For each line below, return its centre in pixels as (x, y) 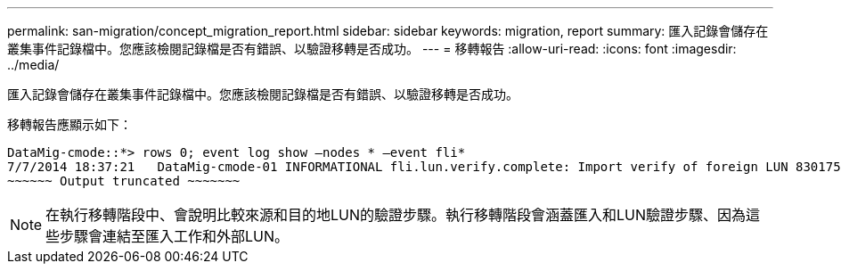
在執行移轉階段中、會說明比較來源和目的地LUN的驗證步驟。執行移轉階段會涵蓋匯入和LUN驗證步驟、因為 (396, 215)
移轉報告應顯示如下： (69, 124)
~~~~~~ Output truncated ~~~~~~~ (124, 181)
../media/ (33, 65)
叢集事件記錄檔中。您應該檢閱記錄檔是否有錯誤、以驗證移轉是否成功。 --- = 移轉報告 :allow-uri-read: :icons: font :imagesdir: (372, 49)
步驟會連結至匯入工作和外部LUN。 (175, 236)
